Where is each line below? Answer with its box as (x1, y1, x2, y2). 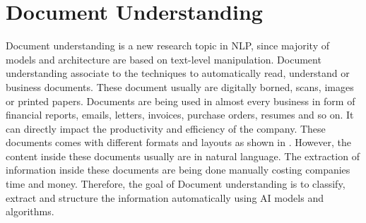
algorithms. (6, 204, 54, 219)
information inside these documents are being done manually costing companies (6, 162, 350, 177)
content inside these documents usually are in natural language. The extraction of (6, 148, 360, 163)
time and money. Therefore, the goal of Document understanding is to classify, (6, 176, 346, 191)
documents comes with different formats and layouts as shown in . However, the (6, 135, 351, 150)
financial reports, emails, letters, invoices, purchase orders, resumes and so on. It (6, 107, 354, 122)
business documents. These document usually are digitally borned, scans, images (6, 79, 354, 94)
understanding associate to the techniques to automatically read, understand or (6, 66, 350, 80)
